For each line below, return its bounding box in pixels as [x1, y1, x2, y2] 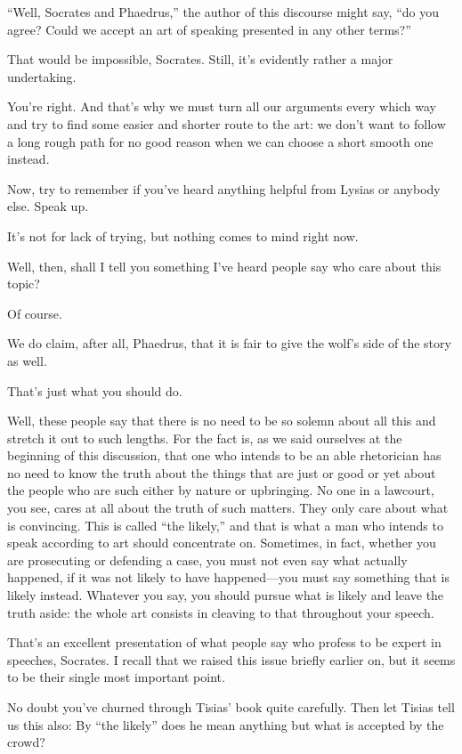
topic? [7, 274, 40, 293]
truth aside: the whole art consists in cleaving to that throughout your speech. [7, 603, 434, 621]
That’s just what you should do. [7, 381, 182, 400]
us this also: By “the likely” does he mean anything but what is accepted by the [7, 715, 444, 734]
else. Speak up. [7, 197, 89, 215]
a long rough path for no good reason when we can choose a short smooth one [7, 132, 434, 150]
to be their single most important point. [7, 668, 225, 686]
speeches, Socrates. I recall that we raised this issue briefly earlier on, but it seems [7, 650, 456, 669]
